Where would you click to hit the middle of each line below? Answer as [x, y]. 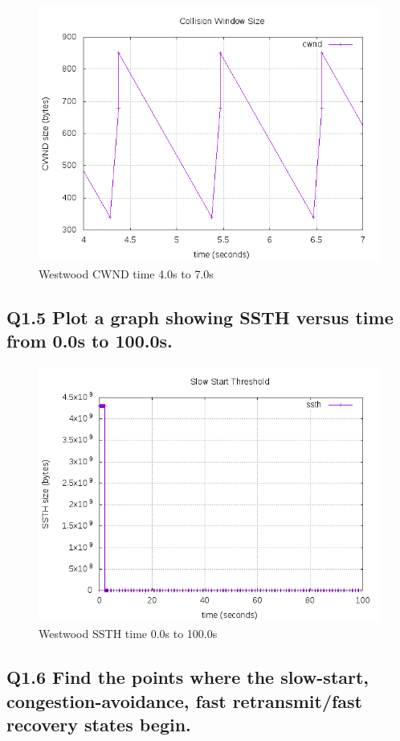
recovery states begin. [99, 725]
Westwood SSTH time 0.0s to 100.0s [128, 634]
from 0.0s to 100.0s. [90, 340]
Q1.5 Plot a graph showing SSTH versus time [200, 317]
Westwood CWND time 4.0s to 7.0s [126, 273]
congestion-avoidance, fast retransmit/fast [184, 700]
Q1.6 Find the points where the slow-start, [188, 677]
